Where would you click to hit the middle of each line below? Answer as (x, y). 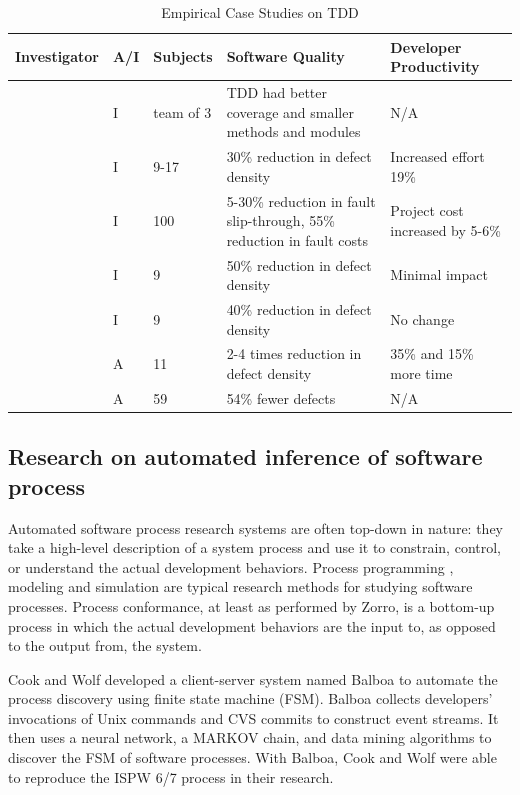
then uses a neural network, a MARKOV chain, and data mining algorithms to (250, 737)
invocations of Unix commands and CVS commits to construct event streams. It (253, 717)
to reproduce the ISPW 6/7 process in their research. (171, 776)
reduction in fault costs (297, 239)
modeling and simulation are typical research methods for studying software (240, 586)
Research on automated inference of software (245, 456)
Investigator (57, 56)
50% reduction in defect (299, 264)
